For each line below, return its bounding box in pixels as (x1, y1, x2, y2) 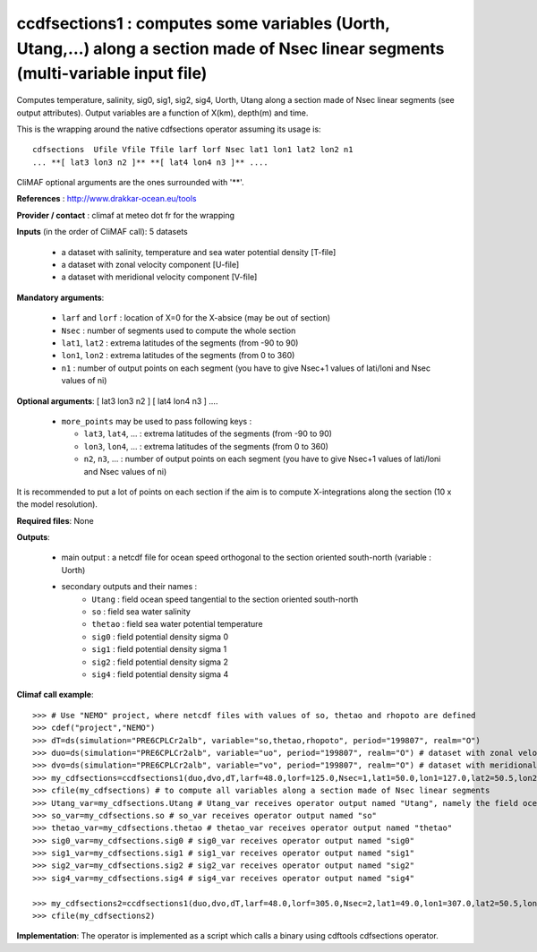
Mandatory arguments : (16, 292, 105, 303)
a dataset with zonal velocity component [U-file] (61, 260, 240, 270)
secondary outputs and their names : (61, 581, 197, 592)
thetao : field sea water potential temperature (91, 619, 263, 630)
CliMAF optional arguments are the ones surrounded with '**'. (16, 177, 244, 188)
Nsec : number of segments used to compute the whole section (61, 325, 296, 336)
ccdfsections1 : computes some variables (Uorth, (16, 13, 390, 33)
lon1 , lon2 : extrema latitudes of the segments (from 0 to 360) (61, 350, 295, 361)
